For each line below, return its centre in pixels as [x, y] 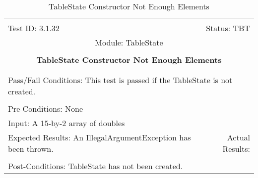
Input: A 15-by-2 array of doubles [66, 123]
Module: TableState [129, 42]
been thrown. [31, 149]
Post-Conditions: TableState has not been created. [96, 166]
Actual [238, 137]
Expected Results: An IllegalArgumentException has [99, 137]
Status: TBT [228, 28]
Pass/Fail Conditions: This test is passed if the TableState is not [120, 80]
